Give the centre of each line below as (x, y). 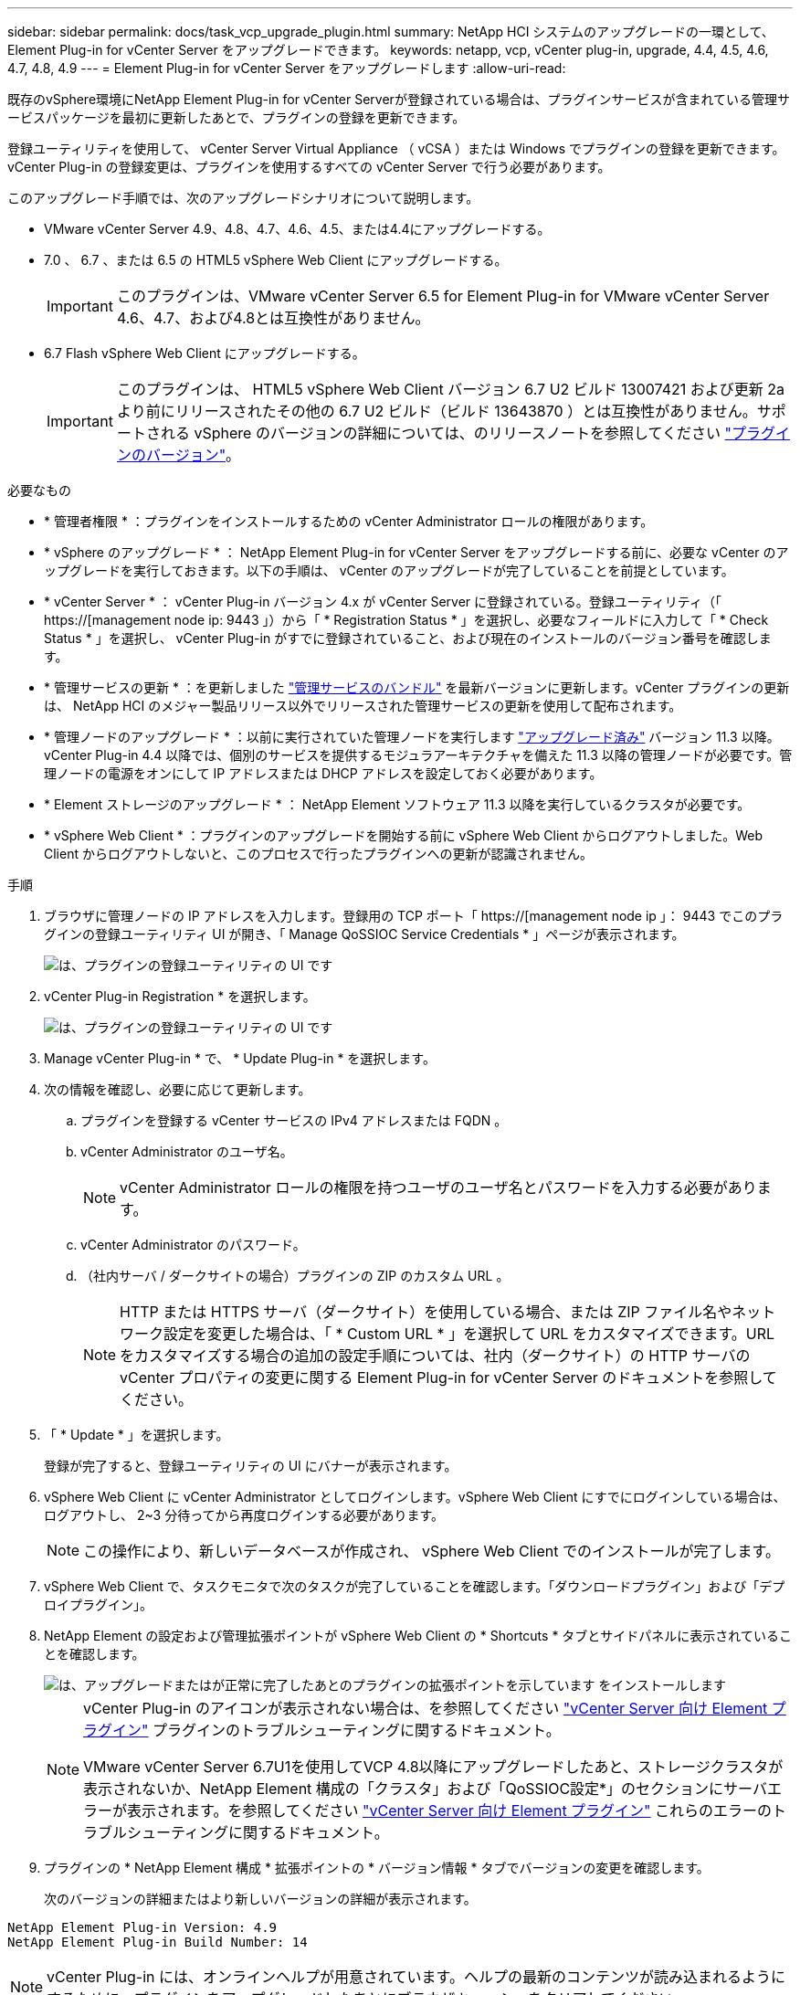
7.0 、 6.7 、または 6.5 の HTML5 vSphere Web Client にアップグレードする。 (276, 260)
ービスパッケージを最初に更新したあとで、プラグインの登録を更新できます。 (237, 117)
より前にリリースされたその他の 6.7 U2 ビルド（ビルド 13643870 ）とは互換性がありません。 (437, 411)
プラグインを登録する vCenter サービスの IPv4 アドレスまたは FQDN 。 (294, 1120)
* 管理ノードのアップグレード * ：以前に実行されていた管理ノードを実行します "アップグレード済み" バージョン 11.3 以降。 (412, 737)
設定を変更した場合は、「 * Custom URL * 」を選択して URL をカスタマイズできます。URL (469, 1334)
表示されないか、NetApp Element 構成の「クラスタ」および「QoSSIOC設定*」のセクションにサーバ (425, 1789)
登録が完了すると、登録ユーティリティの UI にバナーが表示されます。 (251, 1466)
